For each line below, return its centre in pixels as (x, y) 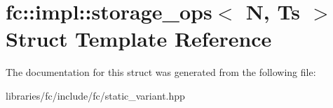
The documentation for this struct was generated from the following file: (161, 72)
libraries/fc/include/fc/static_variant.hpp (95, 95)
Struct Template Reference (139, 39)
